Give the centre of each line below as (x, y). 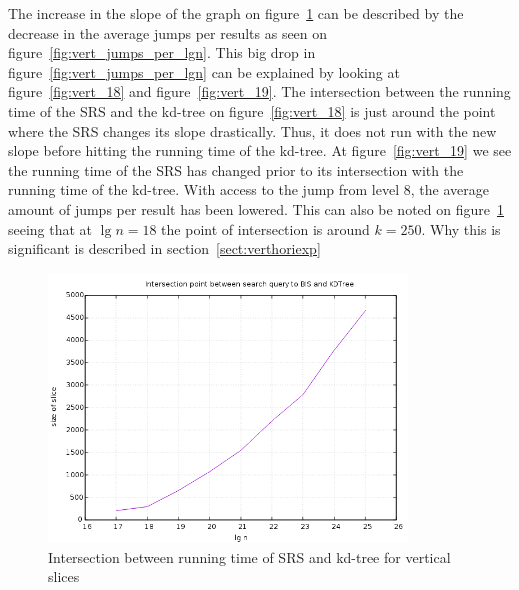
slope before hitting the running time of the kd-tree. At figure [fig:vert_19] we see (260, 150)
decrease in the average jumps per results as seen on (168, 32)
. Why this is (461, 228)
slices (64, 576)
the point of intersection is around (265, 228)
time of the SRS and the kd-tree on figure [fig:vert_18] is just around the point (252, 110)
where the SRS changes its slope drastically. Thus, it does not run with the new (252, 130)
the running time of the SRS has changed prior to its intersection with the (236, 169)
